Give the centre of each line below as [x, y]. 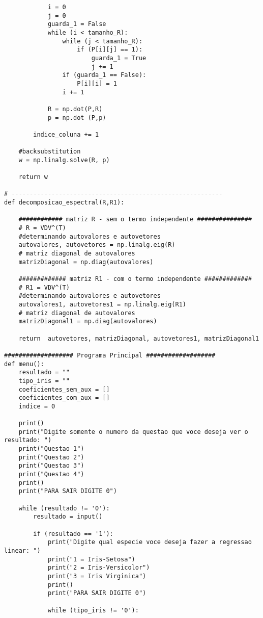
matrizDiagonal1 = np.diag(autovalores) [88, 321]
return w [33, 177]
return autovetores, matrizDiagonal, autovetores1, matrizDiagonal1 [139, 338]
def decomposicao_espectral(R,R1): [64, 203]
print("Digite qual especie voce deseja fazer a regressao [150, 542]
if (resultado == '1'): [73, 534]
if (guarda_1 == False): [104, 75]
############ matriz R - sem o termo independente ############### [135, 220]
